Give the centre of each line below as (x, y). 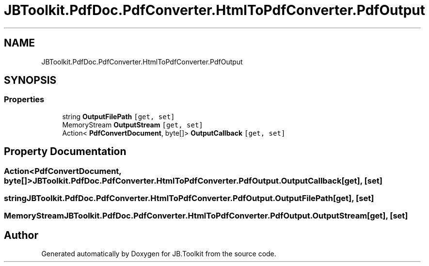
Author (21, 235)
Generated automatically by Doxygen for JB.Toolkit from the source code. (159, 254)
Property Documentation (65, 152)
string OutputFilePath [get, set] (119, 116)
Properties (24, 100)
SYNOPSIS (30, 80)
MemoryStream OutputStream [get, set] (133, 125)
